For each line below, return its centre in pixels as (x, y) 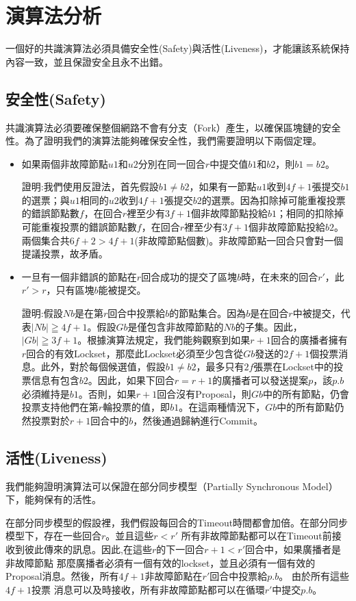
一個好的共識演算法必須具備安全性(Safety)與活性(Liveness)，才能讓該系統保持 (178, 48)
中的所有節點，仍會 (306, 393)
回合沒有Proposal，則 (204, 393)
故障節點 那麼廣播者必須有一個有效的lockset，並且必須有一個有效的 (165, 562)
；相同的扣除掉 (310, 213)
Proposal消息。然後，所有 (62, 576)
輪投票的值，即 (137, 407)
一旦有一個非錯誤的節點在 (79, 276)
